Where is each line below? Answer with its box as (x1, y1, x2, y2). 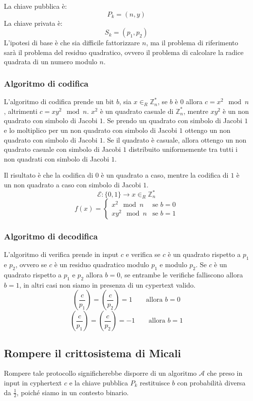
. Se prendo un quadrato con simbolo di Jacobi (103, 115, 242, 126)
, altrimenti (4, 106, 37, 116)
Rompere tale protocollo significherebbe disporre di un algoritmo (4, 368, 197, 378)
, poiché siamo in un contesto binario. (17, 387, 129, 397)
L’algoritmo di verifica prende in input (4, 249, 119, 259)
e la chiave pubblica (69, 378, 128, 388)
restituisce (140, 378, 170, 388)
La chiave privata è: (4, 18, 63, 28)
